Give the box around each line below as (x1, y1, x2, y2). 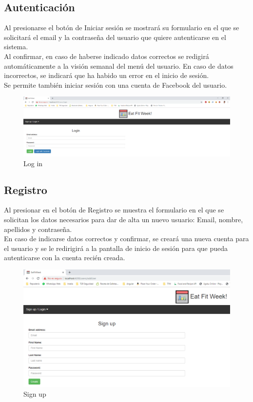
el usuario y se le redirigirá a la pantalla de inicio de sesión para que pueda (4, 243, 228, 253)
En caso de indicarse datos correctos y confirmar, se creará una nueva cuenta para (4, 233, 249, 244)
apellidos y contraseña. (4, 224, 72, 234)
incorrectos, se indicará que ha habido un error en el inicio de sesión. (4, 70, 209, 80)
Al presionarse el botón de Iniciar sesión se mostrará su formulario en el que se (4, 22, 239, 33)
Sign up (23, 388, 46, 399)
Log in (23, 158, 43, 168)
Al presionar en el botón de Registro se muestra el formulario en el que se (4, 205, 224, 215)
